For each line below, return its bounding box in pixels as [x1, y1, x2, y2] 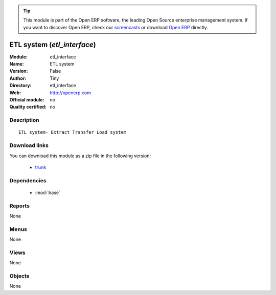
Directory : [9, 82, 32, 89]
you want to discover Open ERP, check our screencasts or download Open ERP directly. [23, 24, 208, 30]
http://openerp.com [50, 90, 91, 96]
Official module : [9, 97, 44, 103]
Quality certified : [9, 104, 47, 110]
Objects [9, 272, 30, 280]
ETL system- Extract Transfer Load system [18, 130, 127, 135]
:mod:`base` [35, 189, 61, 196]
